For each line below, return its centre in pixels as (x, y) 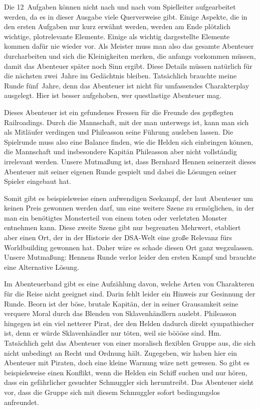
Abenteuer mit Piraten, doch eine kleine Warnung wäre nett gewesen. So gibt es (127, 363)
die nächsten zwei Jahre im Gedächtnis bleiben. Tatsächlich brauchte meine (120, 76)
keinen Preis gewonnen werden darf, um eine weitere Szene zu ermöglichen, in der (129, 208)
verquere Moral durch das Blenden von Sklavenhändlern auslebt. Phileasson (120, 313)
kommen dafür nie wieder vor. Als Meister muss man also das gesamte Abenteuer (129, 46)
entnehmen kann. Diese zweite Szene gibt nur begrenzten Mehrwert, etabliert (122, 227)
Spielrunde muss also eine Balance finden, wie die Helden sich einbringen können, (129, 141)
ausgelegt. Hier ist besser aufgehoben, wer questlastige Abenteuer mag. (113, 95)
